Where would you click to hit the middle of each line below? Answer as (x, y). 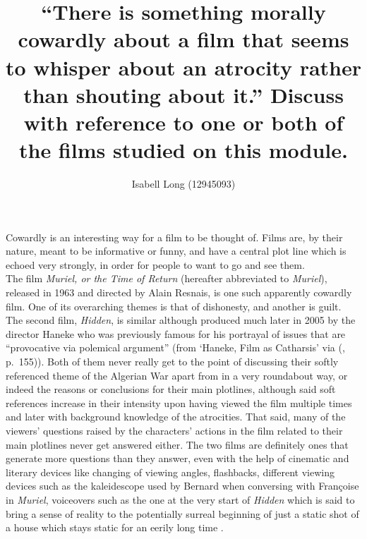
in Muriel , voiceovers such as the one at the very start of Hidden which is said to (180, 499)
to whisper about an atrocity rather (184, 67)
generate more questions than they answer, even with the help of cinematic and (178, 458)
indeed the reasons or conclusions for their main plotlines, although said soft (171, 389)
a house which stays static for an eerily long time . (115, 527)
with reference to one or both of (183, 122)
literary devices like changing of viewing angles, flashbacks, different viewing (170, 472)
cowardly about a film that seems (183, 39)
